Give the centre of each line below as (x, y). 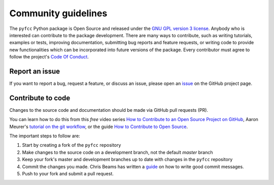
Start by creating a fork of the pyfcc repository (72, 145)
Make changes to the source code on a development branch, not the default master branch (117, 152)
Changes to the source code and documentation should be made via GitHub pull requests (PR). (109, 110)
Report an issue (35, 71)
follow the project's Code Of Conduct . (49, 57)
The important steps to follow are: (45, 136)
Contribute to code (40, 98)
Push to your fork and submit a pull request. (68, 174)
